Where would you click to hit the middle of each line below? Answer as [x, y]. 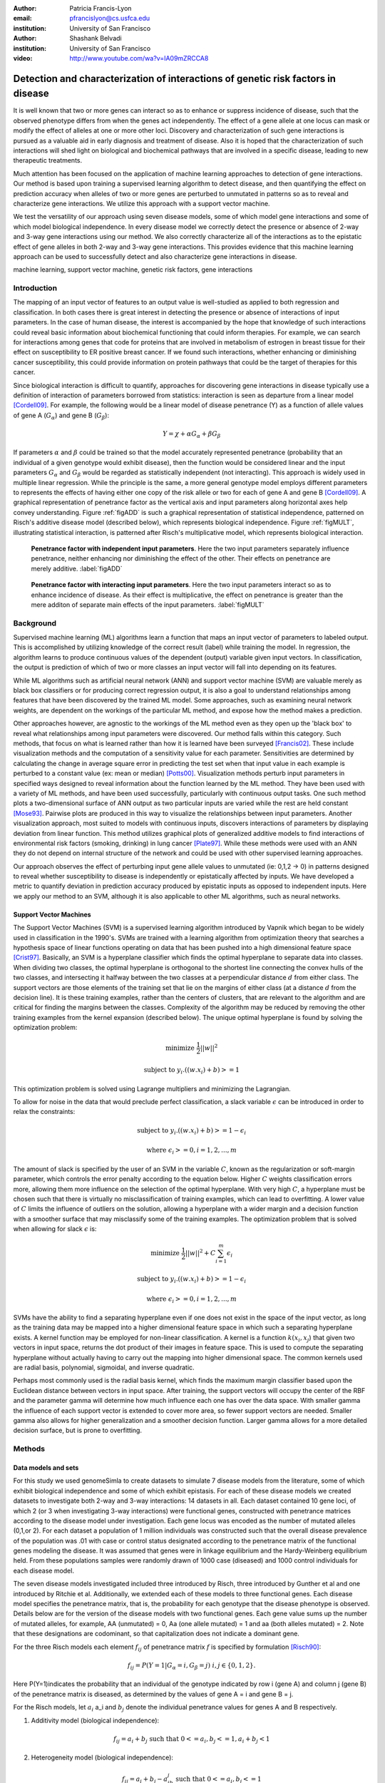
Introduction [35, 288]
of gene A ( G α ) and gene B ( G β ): [61, 416]
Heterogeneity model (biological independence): [102, 1757]
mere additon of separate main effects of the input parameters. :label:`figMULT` [148, 604]
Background [35, 623]
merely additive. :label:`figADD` [77, 568]
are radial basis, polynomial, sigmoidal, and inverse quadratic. [104, 1368]
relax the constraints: [44, 1112]
